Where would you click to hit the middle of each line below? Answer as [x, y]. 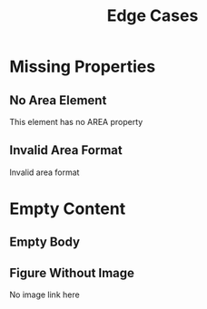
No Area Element [58, 100]
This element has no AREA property [76, 122]
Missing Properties [83, 67]
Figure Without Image [72, 273]
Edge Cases [153, 16]
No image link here [44, 295]
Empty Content [68, 208]
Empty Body [44, 242]
